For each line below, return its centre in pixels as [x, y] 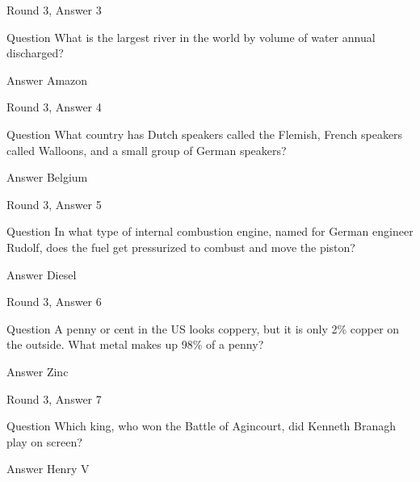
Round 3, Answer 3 [54, 10]
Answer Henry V [48, 469]
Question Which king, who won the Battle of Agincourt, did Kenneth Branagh [202, 426]
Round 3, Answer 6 [54, 302]
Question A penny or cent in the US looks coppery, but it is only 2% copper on [203, 328]
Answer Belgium [47, 177]
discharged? [35, 53]
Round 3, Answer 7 [54, 398]
